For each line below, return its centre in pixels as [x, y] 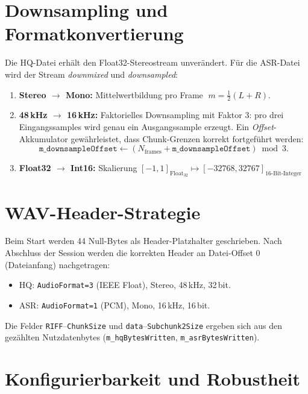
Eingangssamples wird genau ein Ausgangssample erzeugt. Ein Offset [146, 126]
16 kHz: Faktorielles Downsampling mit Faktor [154, 115]
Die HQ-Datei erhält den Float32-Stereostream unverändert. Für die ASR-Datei [152, 62]
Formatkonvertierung [94, 33]
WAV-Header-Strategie [103, 212]
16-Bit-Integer [284, 173]
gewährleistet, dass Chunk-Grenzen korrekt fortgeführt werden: [187, 138]
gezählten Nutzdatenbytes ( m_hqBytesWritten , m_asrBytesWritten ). [132, 337]
